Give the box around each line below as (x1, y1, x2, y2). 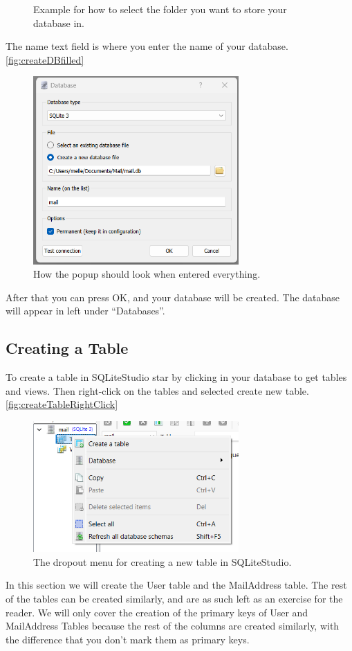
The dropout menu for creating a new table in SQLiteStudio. (33, 554, 292, 569)
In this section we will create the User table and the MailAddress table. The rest (6, 578, 347, 592)
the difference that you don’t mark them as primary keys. (6, 632, 250, 646)
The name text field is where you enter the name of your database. (6, 39, 288, 53)
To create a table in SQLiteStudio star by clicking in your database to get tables (6, 370, 347, 384)
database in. (33, 15, 84, 30)
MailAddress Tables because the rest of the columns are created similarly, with (6, 618, 340, 633)
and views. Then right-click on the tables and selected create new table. (6, 383, 309, 398)
